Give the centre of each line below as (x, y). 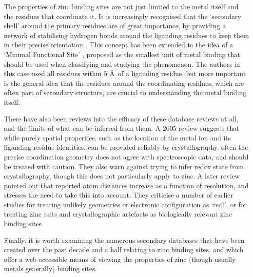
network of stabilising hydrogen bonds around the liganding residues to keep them (126, 35)
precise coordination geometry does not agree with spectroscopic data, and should (126, 156)
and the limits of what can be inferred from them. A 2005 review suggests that (122, 128)
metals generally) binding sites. (50, 268)
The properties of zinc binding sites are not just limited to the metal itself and (121, 6)
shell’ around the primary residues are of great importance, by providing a (115, 26)
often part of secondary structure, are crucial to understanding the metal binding (125, 92)
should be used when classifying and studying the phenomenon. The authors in (122, 64)
